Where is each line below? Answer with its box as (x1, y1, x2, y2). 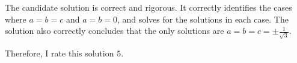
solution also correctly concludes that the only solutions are (5, 24, 224, 37)
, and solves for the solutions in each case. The (117, 12, 289, 25)
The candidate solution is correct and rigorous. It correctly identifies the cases (5, 1, 292, 13)
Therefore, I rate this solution (5, 46, 114, 59)
